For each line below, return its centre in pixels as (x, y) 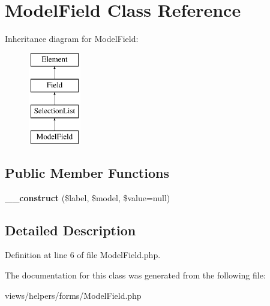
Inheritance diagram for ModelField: (72, 39)
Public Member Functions (87, 172)
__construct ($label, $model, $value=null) (88, 197)
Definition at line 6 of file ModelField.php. (83, 255)
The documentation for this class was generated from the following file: (135, 275)
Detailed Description (70, 230)
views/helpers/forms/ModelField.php (73, 295)
